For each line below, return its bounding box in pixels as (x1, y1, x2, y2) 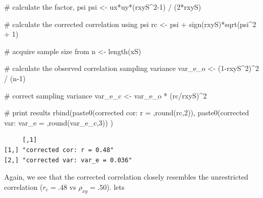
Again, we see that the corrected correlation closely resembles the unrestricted (4, 171, 249, 182)
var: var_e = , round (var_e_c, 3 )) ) (4, 117, 113, 128)
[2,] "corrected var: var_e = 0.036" (4, 156, 132, 164)
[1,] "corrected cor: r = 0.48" (4, 146, 114, 154)
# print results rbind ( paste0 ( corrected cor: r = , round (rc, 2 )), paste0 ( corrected (4, 107, 249, 118)
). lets (106, 181, 125, 192)
